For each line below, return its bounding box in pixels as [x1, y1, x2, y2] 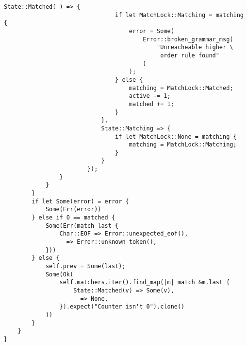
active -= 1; [129, 92, 171, 100]
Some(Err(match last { [45, 222, 119, 229]
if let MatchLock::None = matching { [115, 133, 237, 140]
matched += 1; [129, 100, 174, 108]
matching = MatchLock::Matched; [129, 84, 233, 91]
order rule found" [160, 52, 219, 59]
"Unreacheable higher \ [157, 44, 233, 51]
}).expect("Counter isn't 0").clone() [59, 303, 185, 310]
